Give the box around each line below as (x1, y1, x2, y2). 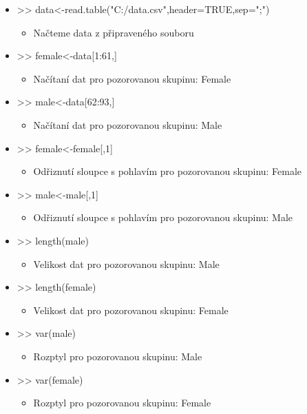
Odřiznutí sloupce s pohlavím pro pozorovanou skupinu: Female (33, 164, 302, 178)
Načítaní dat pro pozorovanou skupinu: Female (33, 71, 231, 85)
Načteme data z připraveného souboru (33, 25, 194, 39)
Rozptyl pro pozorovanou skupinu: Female (33, 395, 211, 410)
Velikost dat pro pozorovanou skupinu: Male (33, 256, 220, 271)
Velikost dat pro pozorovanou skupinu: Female (33, 302, 229, 317)
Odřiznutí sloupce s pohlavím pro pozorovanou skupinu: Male (33, 210, 293, 225)
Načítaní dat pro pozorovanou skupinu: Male (33, 117, 222, 132)
